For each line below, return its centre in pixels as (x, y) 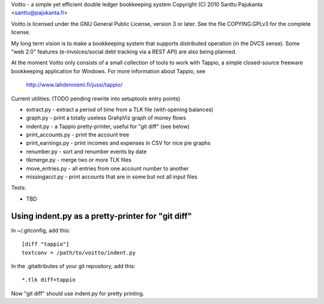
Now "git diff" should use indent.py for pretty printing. (78, 293)
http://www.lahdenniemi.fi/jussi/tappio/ (74, 85)
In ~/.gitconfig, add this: (40, 230)
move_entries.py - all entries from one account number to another (107, 168)
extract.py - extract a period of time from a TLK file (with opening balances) (120, 109)
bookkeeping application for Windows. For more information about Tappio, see (108, 71)
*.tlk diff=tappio (49, 280)
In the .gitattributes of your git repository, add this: (73, 266)
